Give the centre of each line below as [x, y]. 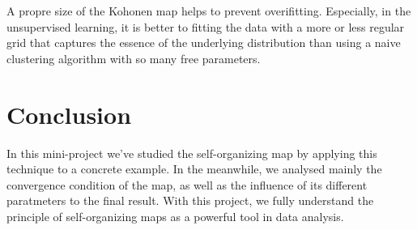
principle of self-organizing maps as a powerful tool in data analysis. [175, 216]
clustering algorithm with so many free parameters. [134, 58]
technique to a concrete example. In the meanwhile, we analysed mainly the [194, 169]
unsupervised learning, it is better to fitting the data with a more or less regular [206, 26]
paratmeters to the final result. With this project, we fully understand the [190, 200]
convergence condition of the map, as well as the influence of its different [187, 184]
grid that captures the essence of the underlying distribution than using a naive [204, 43]
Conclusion [69, 114]
